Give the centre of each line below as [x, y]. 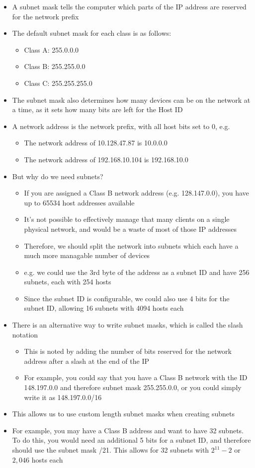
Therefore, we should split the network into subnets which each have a [131, 245]
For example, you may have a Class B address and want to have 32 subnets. [128, 430]
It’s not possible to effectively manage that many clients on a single [127, 219]
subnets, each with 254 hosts [68, 282]
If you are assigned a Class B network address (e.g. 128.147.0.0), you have [136, 193]
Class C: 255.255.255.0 [58, 83]
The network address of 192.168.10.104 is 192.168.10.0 [106, 159]
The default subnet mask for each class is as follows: [92, 33]
